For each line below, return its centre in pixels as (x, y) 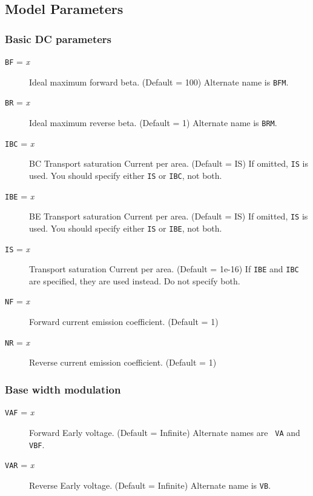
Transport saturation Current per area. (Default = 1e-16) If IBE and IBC (164, 269)
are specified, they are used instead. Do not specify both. (135, 280)
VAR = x (20, 465)
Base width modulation (63, 389)
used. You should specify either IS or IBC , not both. (126, 175)
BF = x (18, 61)
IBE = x (20, 196)
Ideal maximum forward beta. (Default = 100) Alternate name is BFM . (159, 82)
